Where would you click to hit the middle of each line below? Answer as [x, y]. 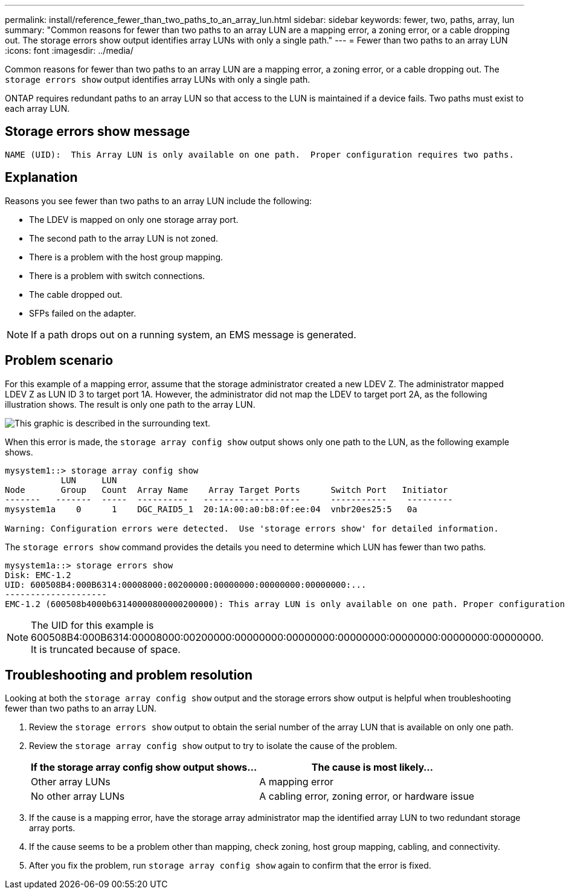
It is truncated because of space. [106, 649]
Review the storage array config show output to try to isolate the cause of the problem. [213, 746]
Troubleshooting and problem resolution [129, 675]
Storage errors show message [98, 132]
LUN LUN [89, 480]
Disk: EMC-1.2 [38, 575]
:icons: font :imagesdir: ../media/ [69, 50]
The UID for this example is [92, 625]
